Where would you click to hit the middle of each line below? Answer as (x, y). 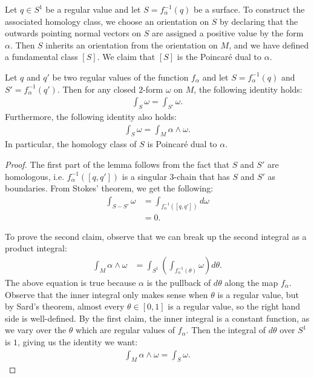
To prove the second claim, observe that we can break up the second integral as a (156, 236)
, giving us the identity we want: (78, 341)
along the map (251, 282)
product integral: (36, 248)
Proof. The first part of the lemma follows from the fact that (117, 164)
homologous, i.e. (35, 176)
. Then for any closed (96, 89)
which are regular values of (125, 330)
